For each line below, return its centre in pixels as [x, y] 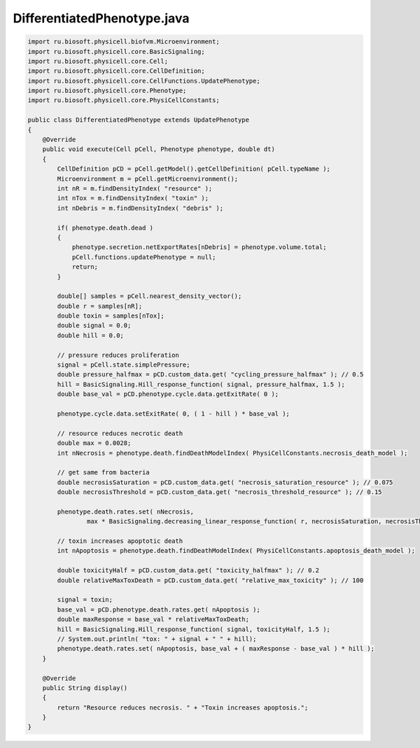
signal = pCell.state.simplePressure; [124, 365]
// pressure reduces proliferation [118, 355]
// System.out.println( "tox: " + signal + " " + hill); [157, 639]
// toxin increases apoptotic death [120, 541]
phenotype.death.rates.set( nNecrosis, [125, 511]
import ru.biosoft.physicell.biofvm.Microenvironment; [124, 42]
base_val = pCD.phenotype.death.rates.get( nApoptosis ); [159, 609]
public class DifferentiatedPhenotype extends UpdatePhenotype [139, 120]
